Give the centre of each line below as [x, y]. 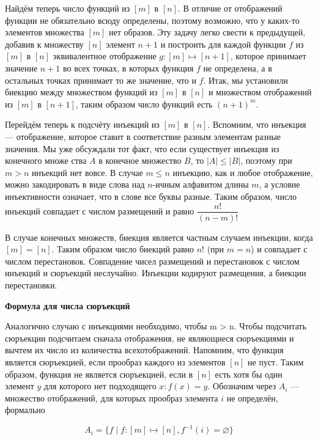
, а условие [279, 184]
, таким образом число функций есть [144, 104]
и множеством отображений [260, 92]
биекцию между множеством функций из [81, 92]
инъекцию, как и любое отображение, [243, 172]
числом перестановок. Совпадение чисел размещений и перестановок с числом [152, 261]
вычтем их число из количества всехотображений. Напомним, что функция [144, 350]
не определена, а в [238, 68]
